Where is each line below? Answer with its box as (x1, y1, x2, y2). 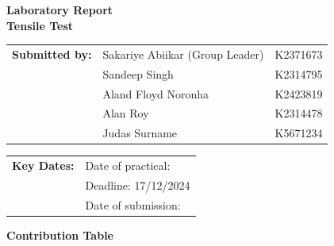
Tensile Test (6, 17, 74, 33)
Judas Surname (102, 125, 178, 141)
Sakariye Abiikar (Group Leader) (102, 45, 264, 62)
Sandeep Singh (102, 65, 174, 82)
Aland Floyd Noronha (102, 85, 209, 102)
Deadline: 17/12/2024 (85, 177, 190, 193)
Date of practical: (85, 157, 171, 174)
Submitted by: (12, 45, 92, 62)
